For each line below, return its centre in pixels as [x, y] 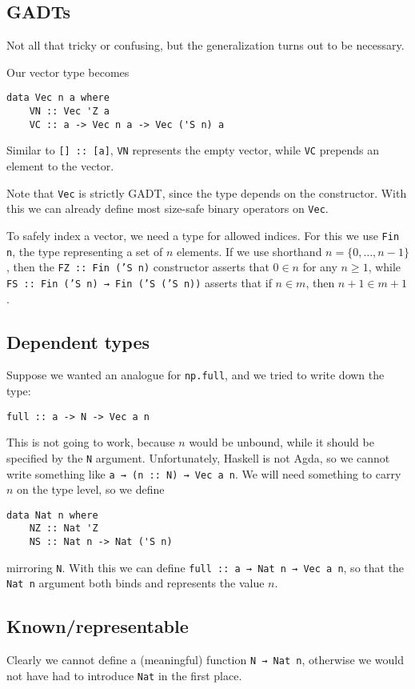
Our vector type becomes [68, 72]
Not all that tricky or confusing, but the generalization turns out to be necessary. [206, 45]
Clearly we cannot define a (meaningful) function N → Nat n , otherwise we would [206, 660]
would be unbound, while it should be [281, 442]
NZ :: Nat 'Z [64, 529]
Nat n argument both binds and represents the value [136, 583]
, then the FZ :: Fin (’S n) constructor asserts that [138, 267]
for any [320, 267]
